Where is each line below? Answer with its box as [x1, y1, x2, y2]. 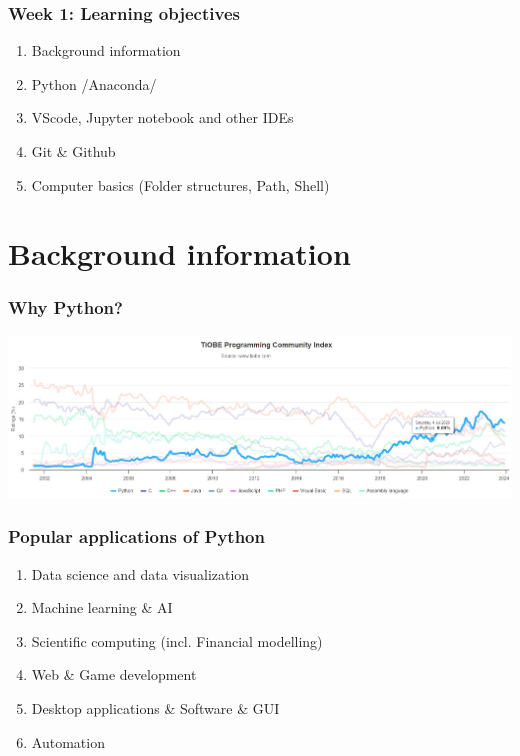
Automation [31, 731, 105, 752]
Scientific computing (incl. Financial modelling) [31, 630, 323, 651]
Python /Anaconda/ [31, 73, 157, 94]
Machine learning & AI [31, 597, 173, 618]
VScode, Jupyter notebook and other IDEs [31, 107, 294, 128]
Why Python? [8, 295, 123, 320]
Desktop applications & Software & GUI [31, 698, 280, 719]
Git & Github [31, 141, 116, 161]
